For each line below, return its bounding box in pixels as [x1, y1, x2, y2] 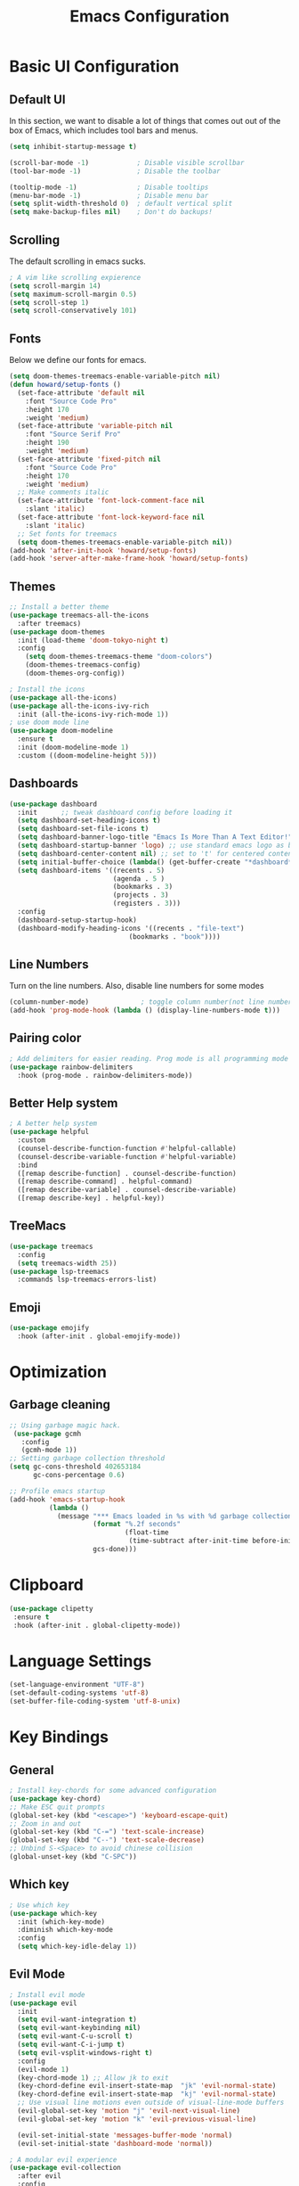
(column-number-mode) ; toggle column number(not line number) [9, 998, 296, 1007]
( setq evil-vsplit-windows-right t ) [17, 2048, 153, 2057]
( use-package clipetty [9, 1604, 93, 1613]
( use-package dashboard [9, 800, 98, 809]
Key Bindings [9, 1727, 109, 1747]
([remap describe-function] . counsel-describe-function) [17, 1169, 238, 1178]
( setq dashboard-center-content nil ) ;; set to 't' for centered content [17, 849, 296, 858]
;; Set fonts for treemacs [17, 529, 117, 538]
